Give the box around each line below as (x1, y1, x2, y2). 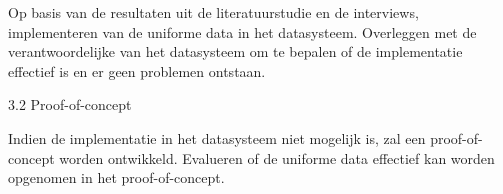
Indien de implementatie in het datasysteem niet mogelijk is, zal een (8, 127, 426, 148)
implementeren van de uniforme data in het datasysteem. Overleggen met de (8, 21, 477, 42)
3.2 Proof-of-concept (8, 94, 132, 115)
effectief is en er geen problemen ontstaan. (8, 60, 266, 81)
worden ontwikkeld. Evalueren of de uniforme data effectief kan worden (59, 147, 495, 168)
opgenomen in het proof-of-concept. (8, 167, 225, 188)
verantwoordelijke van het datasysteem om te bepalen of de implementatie (8, 41, 463, 62)
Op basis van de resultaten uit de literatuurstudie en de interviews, (8, 2, 419, 22)
